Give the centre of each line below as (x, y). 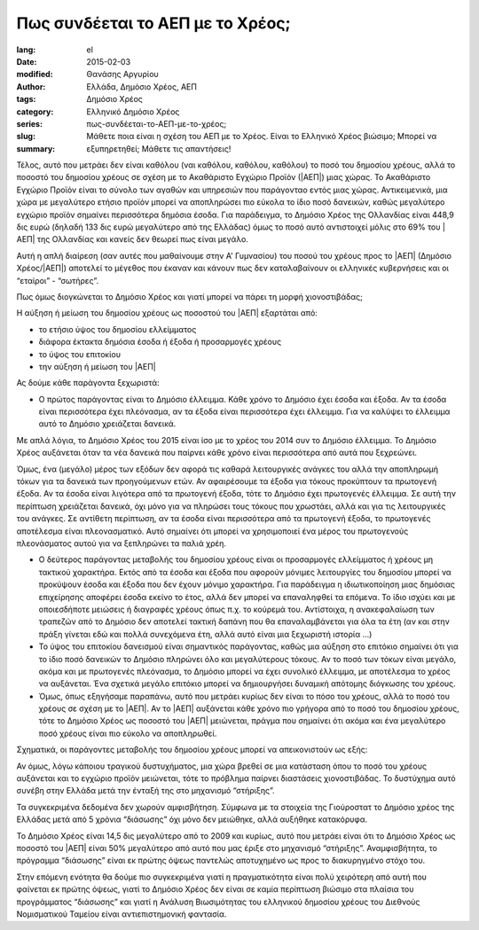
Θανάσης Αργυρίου (122, 74)
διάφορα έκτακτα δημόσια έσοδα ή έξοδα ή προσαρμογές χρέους (160, 342)
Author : (31, 86)
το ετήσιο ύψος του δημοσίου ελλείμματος (118, 329)
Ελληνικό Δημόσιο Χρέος (133, 112)
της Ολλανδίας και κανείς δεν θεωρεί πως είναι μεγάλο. (142, 239)
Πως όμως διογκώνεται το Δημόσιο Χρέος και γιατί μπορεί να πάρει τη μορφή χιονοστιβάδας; (189, 296)
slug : (26, 137)
